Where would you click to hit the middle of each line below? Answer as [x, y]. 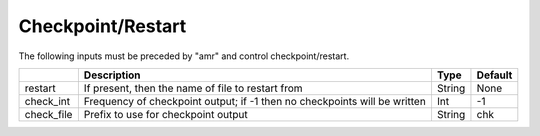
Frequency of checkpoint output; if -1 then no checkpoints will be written [255, 101]
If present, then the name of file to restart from [193, 88]
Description [112, 75]
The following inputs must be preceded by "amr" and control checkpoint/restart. [184, 56]
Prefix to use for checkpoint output [166, 114]
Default [494, 75]
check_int [47, 101]
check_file [48, 114]
